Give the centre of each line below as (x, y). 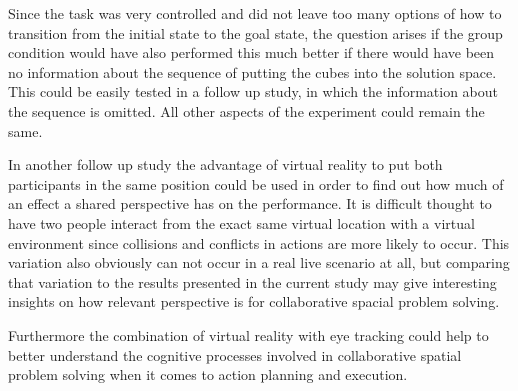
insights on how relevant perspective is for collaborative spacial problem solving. (254, 301)
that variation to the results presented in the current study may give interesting (252, 281)
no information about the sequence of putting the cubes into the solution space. (252, 71)
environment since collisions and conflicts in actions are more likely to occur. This (259, 242)
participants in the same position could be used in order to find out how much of (256, 183)
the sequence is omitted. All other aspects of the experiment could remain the (246, 110)
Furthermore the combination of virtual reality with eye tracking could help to (248, 334)
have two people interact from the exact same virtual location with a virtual (241, 222)
